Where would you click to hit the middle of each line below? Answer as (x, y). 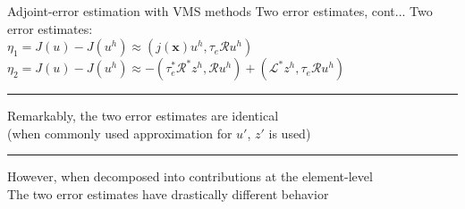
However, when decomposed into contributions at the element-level (190, 176)
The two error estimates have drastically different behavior (168, 193)
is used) (290, 133)
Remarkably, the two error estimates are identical (143, 116)
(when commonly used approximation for (120, 133)
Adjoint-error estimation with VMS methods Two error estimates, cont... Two (220, 11)
